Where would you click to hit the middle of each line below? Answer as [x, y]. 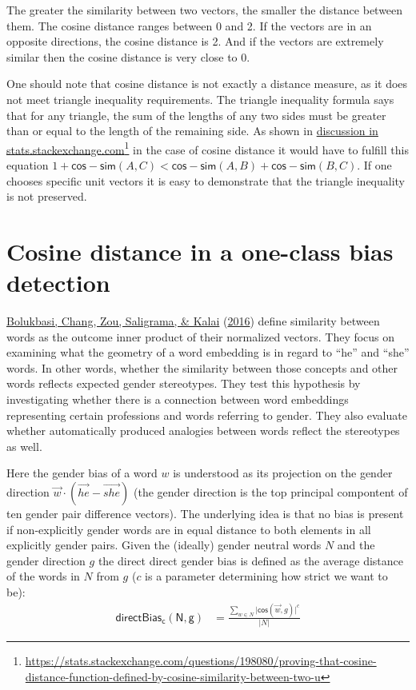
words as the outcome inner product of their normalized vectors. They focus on [201, 336]
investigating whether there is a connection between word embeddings [178, 399]
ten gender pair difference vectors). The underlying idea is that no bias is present [205, 514]
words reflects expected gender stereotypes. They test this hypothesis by [184, 383]
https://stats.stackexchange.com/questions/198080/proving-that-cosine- [201, 661]
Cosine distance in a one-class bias [200, 251]
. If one [374, 165]
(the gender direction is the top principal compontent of [271, 492]
